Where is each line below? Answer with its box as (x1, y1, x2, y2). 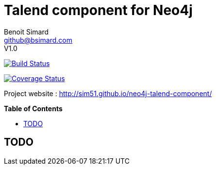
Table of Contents (4, 104, 63, 113)
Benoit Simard (4, 27, 49, 36)
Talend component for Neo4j (4, 2, 193, 18)
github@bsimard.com (4, 35, 72, 44)
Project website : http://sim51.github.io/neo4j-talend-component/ (4, 89, 212, 98)
